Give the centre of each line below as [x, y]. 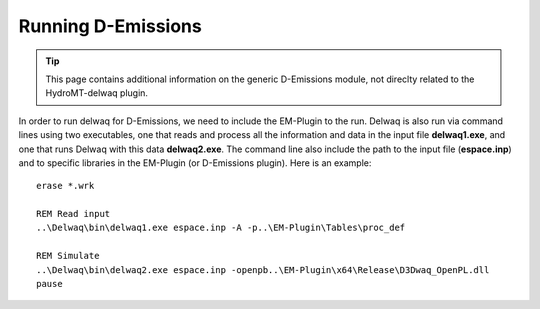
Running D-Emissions [110, 26]
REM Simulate [68, 256]
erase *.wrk [65, 186]
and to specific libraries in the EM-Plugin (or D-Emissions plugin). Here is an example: [195, 162]
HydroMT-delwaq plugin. [97, 93]
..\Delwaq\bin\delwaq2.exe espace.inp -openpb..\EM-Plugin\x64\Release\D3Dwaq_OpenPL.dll [263, 269]
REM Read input [73, 214]
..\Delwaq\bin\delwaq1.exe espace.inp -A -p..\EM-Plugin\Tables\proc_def [221, 228]
